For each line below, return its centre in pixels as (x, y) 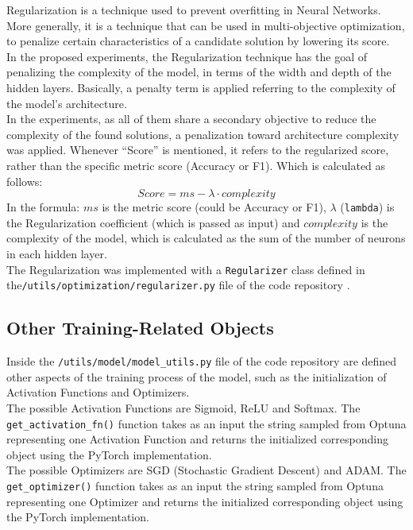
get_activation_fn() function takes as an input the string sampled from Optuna (206, 423)
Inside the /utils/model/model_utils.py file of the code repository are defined (202, 361)
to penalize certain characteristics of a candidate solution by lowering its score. (198, 41)
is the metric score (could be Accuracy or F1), (214, 207)
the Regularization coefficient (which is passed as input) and (153, 222)
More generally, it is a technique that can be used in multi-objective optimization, (206, 25)
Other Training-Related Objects (140, 328)
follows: (25, 181)
